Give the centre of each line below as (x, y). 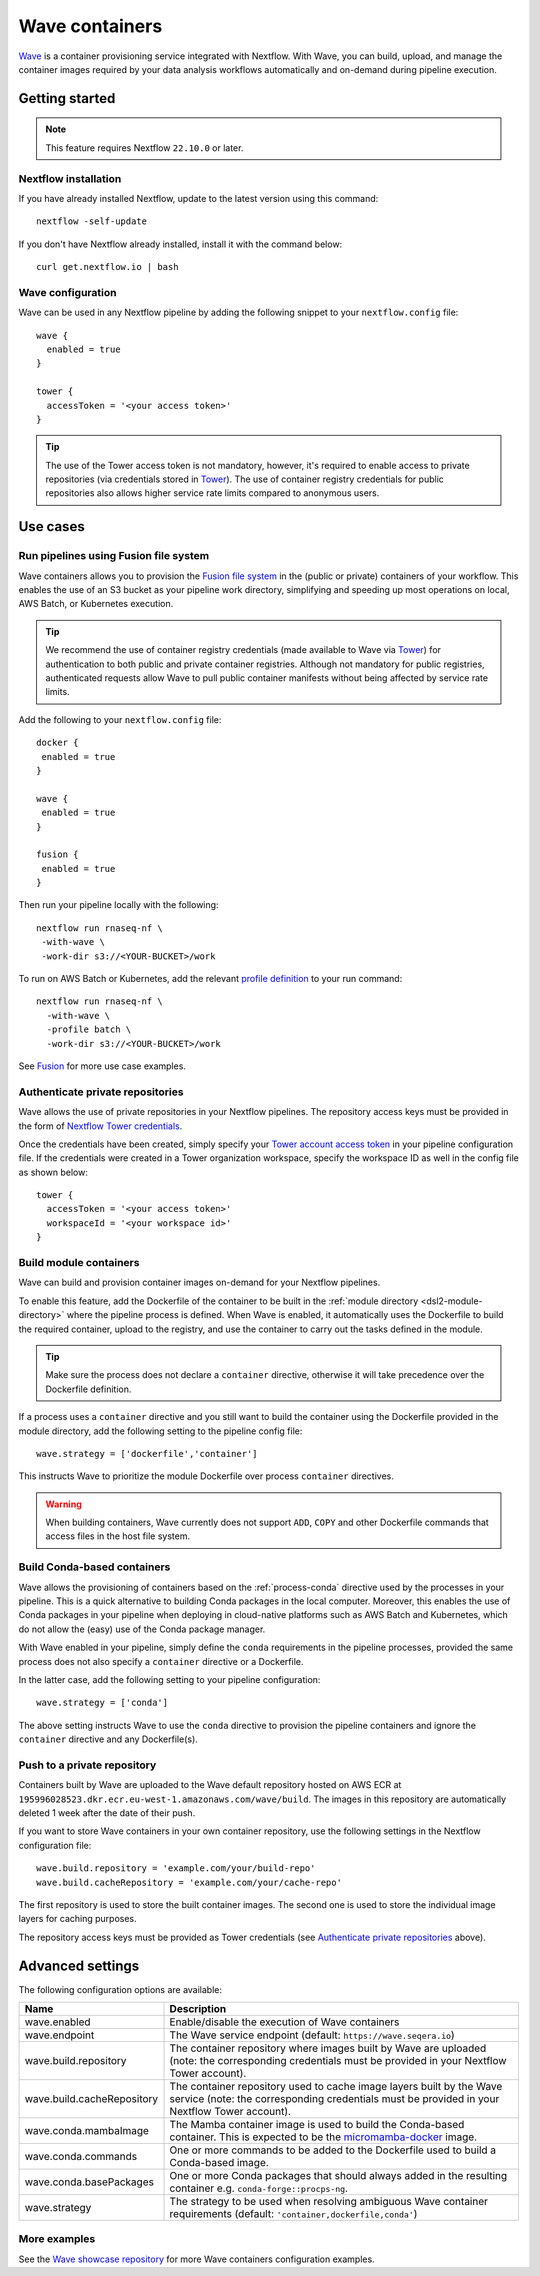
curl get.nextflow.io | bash (107, 267)
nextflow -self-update (92, 221)
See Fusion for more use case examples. (102, 1066)
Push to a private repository (87, 1765)
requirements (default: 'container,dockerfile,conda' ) (293, 2214)
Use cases (51, 526)
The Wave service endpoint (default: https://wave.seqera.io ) (312, 2035)
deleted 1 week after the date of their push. (107, 1813)
